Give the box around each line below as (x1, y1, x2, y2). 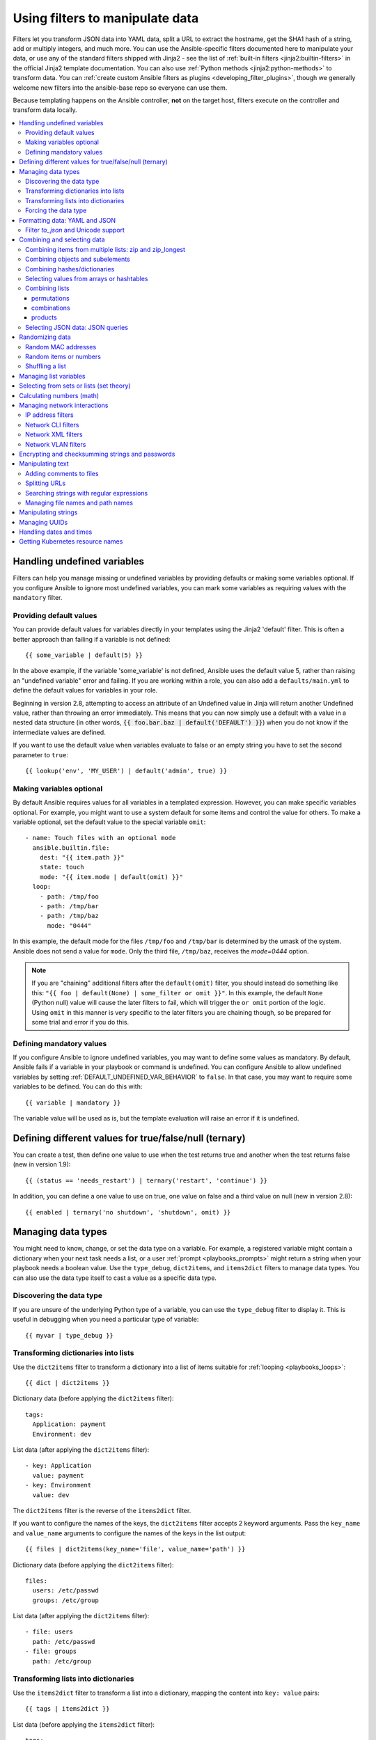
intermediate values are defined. (13, 728, 106, 736)
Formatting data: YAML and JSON (19, 216, 116, 224)
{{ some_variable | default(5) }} (25, 651, 143, 659)
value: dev (32, 1491, 70, 1499)
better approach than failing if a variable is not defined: (13, 635, 171, 643)
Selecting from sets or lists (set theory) (19, 381, 132, 390)
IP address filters (25, 411, 74, 419)
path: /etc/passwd (32, 1638, 95, 1645)
